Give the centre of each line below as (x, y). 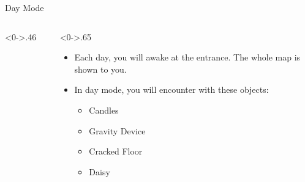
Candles (104, 110)
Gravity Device (117, 130)
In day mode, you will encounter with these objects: (171, 89)
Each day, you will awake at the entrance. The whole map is (187, 57)
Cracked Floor (116, 151)
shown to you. (100, 69)
